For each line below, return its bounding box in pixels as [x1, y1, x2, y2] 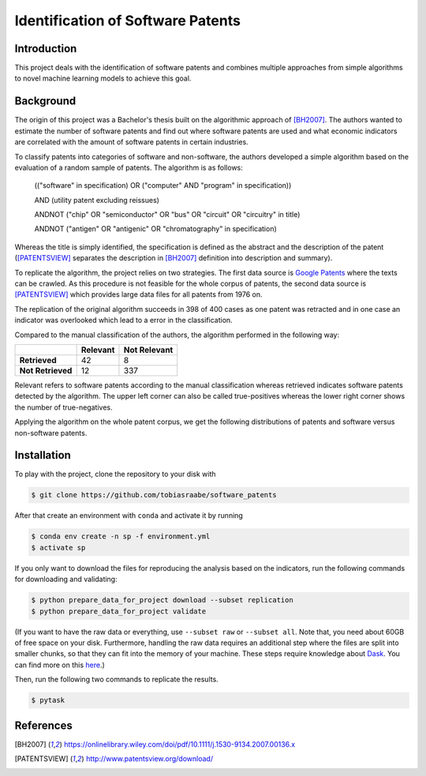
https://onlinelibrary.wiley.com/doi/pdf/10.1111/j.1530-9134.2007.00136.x [64, 739, 296, 749]
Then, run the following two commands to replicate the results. [14, 675, 219, 684]
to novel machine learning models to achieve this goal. [14, 73, 192, 83]
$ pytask [31, 695, 65, 705]
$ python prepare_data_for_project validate [31, 606, 207, 616]
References [14, 718, 73, 732]
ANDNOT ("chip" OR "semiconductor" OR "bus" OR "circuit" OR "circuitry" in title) [34, 210, 301, 219]
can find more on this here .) [14, 660, 106, 669]
